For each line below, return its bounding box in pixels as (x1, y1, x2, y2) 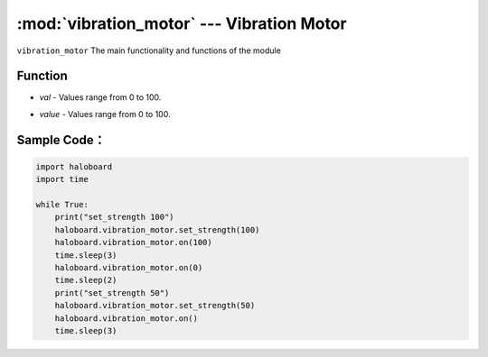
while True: (35, 199, 89, 210)
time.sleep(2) (54, 275, 117, 286)
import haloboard (35, 161, 113, 171)
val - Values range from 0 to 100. (39, 92, 162, 103)
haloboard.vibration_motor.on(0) (54, 262, 203, 272)
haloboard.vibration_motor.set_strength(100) (54, 224, 260, 234)
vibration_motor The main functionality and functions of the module (16, 45, 282, 56)
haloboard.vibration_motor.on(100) (54, 237, 212, 248)
